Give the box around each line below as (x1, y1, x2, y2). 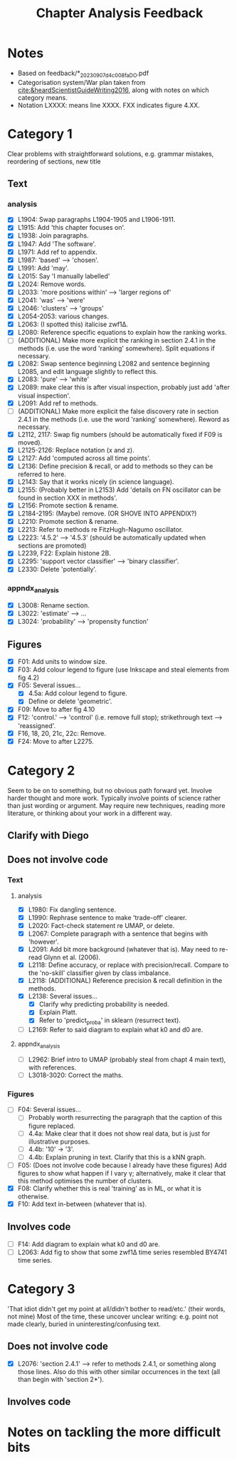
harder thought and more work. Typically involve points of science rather (7, 794, 221, 802)
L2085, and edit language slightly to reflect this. (17, 368, 158, 376)
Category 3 (7, 1281, 75, 1297)
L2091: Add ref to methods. (17, 398, 98, 408)
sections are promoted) (17, 541, 87, 550)
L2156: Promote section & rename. (17, 501, 119, 510)
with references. (28, 1064, 77, 1072)
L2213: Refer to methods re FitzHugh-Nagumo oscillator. (17, 525, 184, 534)
